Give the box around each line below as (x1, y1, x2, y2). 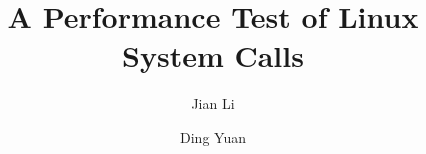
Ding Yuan (180, 126, 246, 147)
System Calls (122, 35, 304, 76)
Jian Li (191, 93, 235, 114)
